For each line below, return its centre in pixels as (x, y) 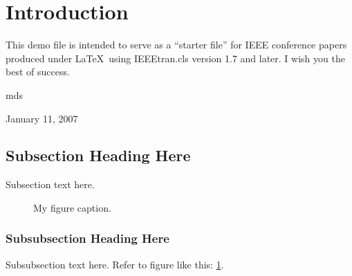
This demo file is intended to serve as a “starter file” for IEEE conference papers (176, 45)
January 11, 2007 (42, 118)
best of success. (38, 72)
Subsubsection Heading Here (87, 238)
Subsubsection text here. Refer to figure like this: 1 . (115, 264)
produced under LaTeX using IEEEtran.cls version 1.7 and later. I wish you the (175, 58)
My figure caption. (72, 207)
